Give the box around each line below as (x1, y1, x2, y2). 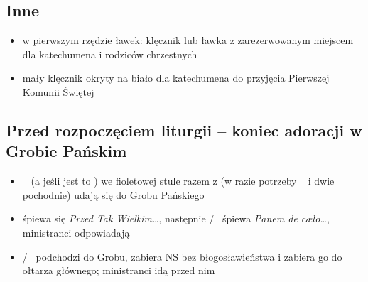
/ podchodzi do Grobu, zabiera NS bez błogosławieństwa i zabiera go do (22, 249, 342, 264)
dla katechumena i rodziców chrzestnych (22, 46, 197, 61)
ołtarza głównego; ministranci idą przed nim (22, 263, 215, 278)
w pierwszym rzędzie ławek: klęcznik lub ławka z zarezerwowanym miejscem (22, 33, 354, 48)
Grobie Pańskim (6, 140, 127, 162)
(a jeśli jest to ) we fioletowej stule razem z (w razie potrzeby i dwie (31, 173, 335, 188)
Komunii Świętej (22, 84, 94, 99)
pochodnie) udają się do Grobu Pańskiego (22, 187, 205, 202)
